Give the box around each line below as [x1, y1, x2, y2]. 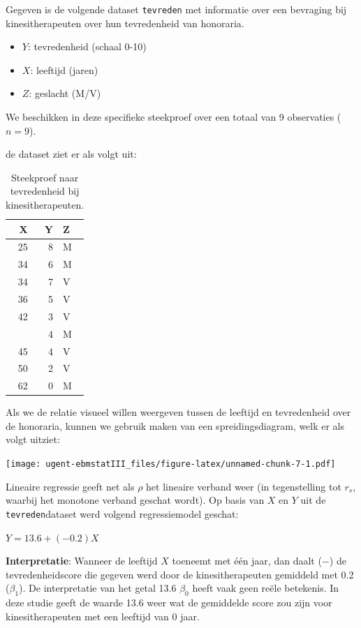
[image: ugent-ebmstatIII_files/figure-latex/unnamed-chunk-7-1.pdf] [6, 459, 336, 470]
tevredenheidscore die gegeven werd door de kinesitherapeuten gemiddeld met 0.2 [6, 567, 354, 581]
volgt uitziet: [6, 432, 60, 447]
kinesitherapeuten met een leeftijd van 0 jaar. [6, 608, 200, 623]
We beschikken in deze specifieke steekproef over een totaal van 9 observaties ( [6, 110, 341, 124]
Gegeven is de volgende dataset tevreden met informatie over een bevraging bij [6, 2, 347, 16]
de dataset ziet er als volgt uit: [6, 147, 137, 161]
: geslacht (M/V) [29, 86, 101, 100]
